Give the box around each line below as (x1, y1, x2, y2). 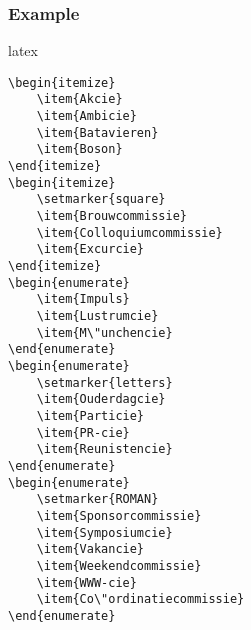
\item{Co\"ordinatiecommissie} (36, 592, 245, 607)
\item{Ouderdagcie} (36, 392, 166, 407)
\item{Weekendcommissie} (36, 558, 202, 573)
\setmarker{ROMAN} (36, 492, 159, 507)
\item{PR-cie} (36, 425, 130, 440)
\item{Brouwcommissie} (36, 209, 187, 224)
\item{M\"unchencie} (36, 325, 173, 340)
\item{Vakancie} (36, 542, 145, 557)
